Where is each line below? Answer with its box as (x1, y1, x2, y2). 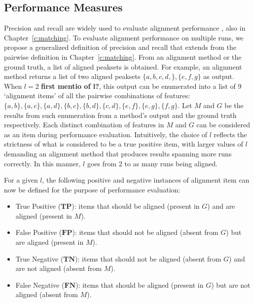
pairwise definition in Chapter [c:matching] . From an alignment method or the (4, 51, 242, 62)
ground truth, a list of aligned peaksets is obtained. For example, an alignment (4, 61, 242, 72)
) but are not (211, 279, 251, 290)
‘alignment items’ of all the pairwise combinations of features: (4, 90, 190, 101)
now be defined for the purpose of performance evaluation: (4, 184, 181, 194)
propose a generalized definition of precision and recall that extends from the (4, 42, 237, 52)
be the (224, 100, 244, 110)
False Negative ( (15, 279, 65, 290)
